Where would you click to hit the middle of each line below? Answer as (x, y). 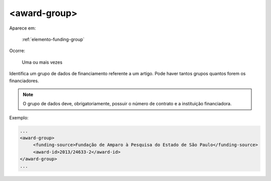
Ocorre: (17, 51)
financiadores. (24, 81)
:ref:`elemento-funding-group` (53, 39)
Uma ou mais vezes (42, 62)
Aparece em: (23, 28)
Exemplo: (19, 117)
